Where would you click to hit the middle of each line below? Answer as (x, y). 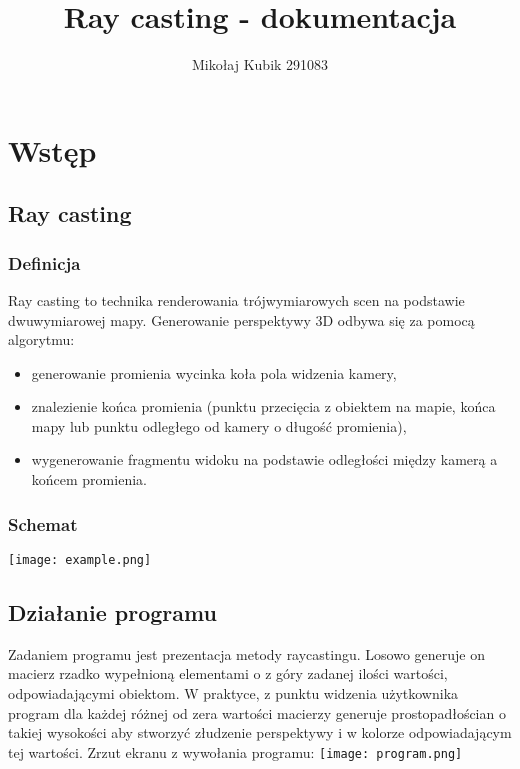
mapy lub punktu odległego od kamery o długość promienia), (219, 425)
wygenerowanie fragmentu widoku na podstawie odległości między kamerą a (264, 459)
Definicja (44, 262)
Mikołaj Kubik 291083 (260, 64)
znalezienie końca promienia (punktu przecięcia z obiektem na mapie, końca (263, 406)
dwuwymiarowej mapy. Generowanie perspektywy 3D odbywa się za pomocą (241, 319)
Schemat (43, 523)
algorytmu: (41, 339)
